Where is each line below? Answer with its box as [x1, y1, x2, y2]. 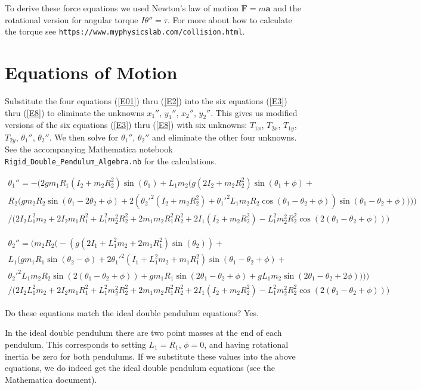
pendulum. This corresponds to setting [5, 338, 146, 350]
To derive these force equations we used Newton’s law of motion [5, 2, 239, 14]
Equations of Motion [5, 60, 178, 85]
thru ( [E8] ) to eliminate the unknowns [5, 106, 144, 118]
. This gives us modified [210, 106, 298, 118]
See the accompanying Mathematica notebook [5, 143, 173, 155]
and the [273, 2, 301, 14]
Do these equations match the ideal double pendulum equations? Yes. [5, 306, 259, 319]
